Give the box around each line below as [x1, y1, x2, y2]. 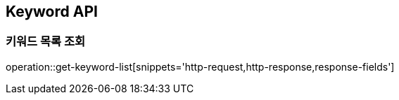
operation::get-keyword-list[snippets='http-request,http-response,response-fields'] [6, 60, 395, 73]
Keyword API [6, 3, 98, 20]
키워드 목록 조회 [6, 34, 86, 49]
